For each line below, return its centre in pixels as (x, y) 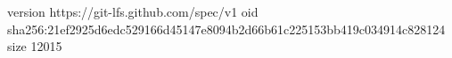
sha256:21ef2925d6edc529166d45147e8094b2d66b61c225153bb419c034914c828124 (226, 29)
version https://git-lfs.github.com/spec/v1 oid (133, 11)
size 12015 (35, 46)
